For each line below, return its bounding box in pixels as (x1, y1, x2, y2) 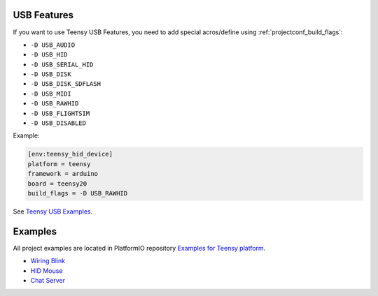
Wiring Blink (30, 257, 66, 265)
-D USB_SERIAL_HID (30, 60, 94, 68)
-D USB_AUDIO (30, 40, 76, 49)
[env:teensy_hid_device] (27, 150, 113, 158)
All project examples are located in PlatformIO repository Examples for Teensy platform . (13, 244, 266, 252)
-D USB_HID (30, 51, 68, 59)
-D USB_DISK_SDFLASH (30, 80, 101, 88)
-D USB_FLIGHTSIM (30, 109, 90, 117)
